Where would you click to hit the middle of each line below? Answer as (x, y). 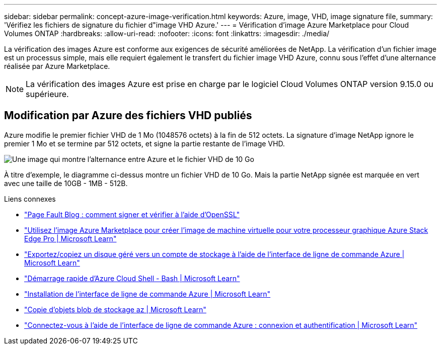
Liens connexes (30, 199)
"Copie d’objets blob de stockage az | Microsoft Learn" (115, 309)
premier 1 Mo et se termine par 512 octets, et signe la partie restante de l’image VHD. (144, 143)
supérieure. (47, 94)
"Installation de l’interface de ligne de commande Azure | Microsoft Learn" (148, 294)
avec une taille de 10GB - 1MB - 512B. (66, 183)
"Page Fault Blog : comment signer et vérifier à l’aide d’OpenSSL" (132, 214)
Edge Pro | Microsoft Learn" (70, 238)
